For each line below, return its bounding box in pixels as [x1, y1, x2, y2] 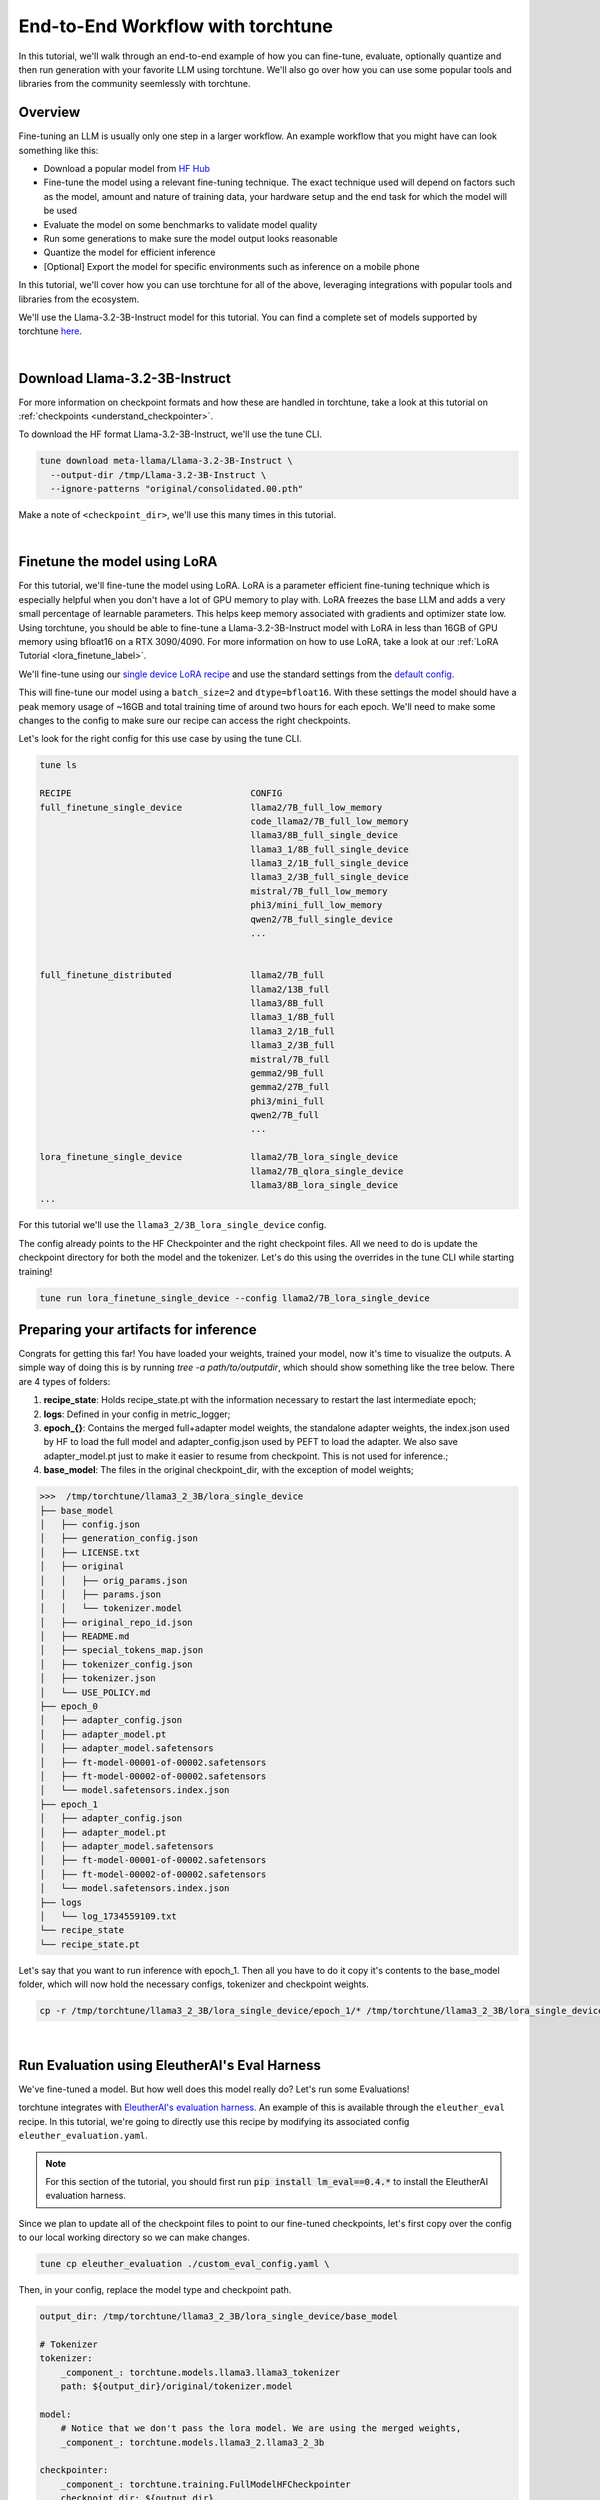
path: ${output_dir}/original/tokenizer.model [60, 2380, 294, 2392]
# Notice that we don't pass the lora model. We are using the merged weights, [60, 2423, 462, 2434]
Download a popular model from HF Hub [43, 163, 210, 175]
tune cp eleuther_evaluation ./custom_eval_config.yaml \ [39, 2258, 330, 2270]
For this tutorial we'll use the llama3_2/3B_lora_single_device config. [18, 1219, 327, 1231]
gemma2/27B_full [250, 1081, 330, 1093]
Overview [18, 104, 81, 121]
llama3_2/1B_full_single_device [250, 858, 409, 869]
